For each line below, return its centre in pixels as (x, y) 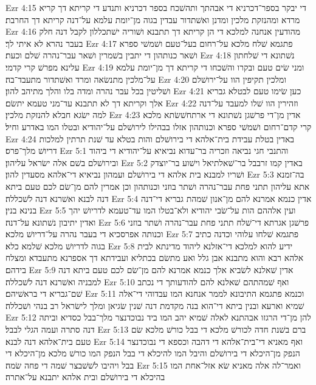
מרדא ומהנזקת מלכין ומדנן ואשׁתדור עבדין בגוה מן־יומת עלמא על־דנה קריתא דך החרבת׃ (153, 19)
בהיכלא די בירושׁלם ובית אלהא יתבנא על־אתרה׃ (85, 377)
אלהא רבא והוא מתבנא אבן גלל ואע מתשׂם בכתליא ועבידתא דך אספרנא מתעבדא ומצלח (155, 258)
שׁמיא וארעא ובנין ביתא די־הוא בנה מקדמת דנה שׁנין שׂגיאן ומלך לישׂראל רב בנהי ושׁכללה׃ (155, 305)
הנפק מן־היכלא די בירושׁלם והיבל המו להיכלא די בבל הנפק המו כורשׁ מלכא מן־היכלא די (153, 353)
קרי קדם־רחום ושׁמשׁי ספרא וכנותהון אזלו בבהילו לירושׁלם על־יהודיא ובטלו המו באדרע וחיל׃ (159, 126)
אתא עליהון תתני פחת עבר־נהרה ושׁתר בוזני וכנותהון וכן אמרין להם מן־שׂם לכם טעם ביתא (158, 186)
